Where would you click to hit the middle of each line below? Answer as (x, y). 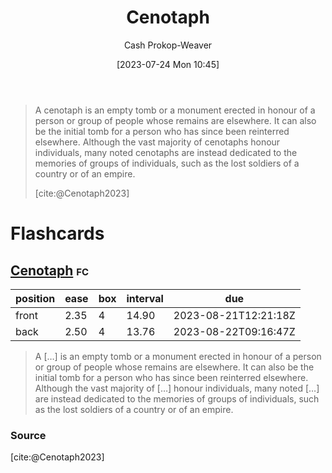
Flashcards (57, 233)
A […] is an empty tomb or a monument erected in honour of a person (178, 356)
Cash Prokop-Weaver (168, 45)
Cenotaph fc (50, 270)
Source (28, 435)
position (35, 298)
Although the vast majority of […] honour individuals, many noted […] (177, 388)
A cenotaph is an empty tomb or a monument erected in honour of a (175, 110)
